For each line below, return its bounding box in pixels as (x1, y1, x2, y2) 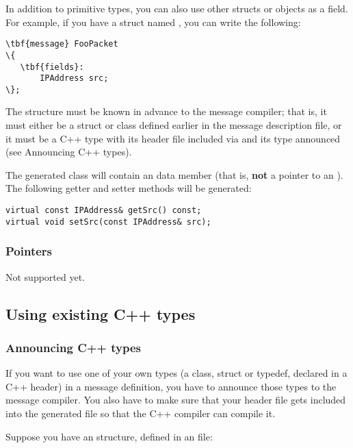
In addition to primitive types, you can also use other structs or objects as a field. (5, 1, 348, 15)
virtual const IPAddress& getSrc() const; (5, 206, 202, 216)
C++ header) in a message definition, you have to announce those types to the (5, 379, 337, 393)
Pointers (5, 242, 53, 260)
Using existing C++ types (5, 303, 196, 324)
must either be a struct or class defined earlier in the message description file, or (5, 118, 342, 132)
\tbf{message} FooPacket (5, 39, 118, 49)
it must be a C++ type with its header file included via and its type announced (5, 131, 341, 145)
